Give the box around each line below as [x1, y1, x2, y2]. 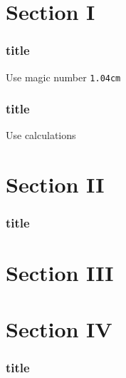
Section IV [6, 314, 112, 343]
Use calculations [6, 128, 76, 143]
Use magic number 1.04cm [6, 69, 121, 84]
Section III [6, 258, 114, 287]
